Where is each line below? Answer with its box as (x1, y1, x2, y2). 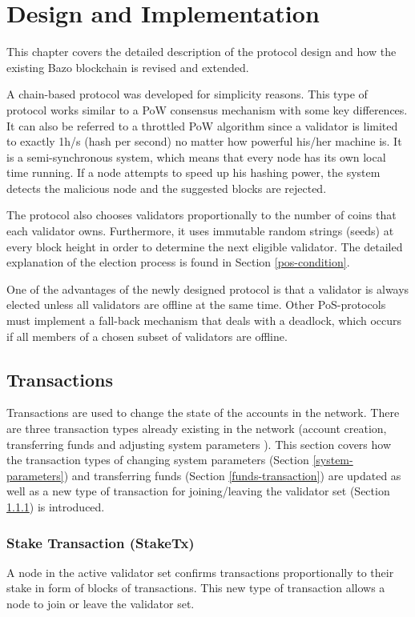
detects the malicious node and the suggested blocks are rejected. (6, 179, 327, 196)
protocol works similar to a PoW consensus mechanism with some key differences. (6, 101, 408, 118)
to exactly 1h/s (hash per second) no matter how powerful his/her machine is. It (6, 133, 402, 150)
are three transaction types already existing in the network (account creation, (6, 420, 387, 437)
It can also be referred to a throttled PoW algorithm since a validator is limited (6, 117, 398, 134)
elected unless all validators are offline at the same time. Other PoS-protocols (6, 296, 386, 313)
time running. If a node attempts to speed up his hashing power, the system (6, 164, 381, 181)
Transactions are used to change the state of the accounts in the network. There (6, 404, 400, 421)
